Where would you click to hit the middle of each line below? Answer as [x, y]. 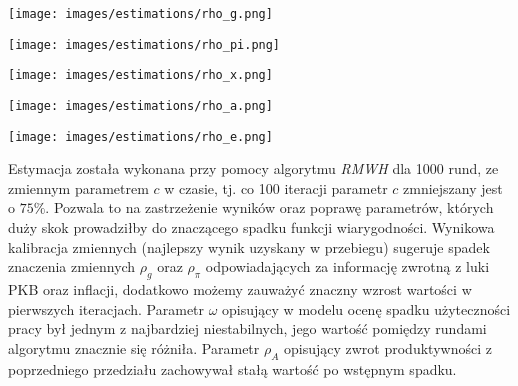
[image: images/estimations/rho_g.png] [140, 14]
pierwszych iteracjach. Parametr [106, 308]
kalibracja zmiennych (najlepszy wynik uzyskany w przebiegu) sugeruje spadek [249, 246]
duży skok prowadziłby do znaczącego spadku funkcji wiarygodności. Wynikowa [251, 227]
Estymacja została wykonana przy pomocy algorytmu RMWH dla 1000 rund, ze [253, 168]
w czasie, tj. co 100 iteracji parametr [276, 187]
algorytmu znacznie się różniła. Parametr [134, 347]
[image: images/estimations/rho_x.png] [140, 75]
